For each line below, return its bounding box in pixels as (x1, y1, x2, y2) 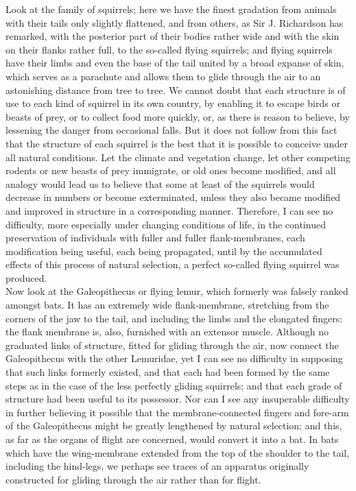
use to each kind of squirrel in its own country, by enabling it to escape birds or (5, 96, 340, 110)
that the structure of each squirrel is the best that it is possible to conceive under (5, 136, 348, 150)
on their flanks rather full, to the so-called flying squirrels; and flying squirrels (5, 42, 333, 56)
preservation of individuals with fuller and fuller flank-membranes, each (5, 230, 305, 245)
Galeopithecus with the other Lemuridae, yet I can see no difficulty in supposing (5, 351, 343, 366)
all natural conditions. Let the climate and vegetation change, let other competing (5, 149, 351, 164)
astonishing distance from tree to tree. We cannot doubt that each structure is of (5, 82, 346, 97)
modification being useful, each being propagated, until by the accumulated (5, 243, 322, 258)
